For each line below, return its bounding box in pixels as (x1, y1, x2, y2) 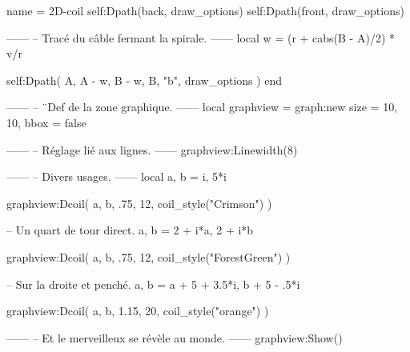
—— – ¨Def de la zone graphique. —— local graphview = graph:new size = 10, (6, 98, 398, 115)
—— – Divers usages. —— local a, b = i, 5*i (6, 168, 227, 185)
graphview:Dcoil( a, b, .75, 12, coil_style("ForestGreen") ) (6, 248, 291, 265)
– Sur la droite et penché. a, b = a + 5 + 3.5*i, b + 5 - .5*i (6, 275, 300, 292)
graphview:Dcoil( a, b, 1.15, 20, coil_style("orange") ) (6, 302, 269, 319)
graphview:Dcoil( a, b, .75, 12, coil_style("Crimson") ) (6, 194, 272, 211)
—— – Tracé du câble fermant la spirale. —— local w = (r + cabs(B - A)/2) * (6, 29, 396, 46)
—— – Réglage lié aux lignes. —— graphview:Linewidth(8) (6, 141, 298, 158)
